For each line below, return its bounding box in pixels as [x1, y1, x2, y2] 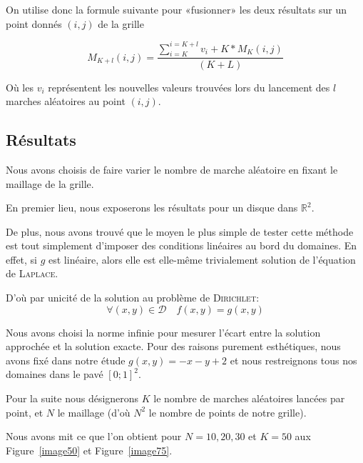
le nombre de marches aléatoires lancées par [153, 391, 345, 406]
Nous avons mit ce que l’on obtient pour [6, 429, 182, 444]
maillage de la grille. [6, 176, 94, 191]
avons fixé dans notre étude [6, 352, 126, 367]
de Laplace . [6, 266, 58, 281]
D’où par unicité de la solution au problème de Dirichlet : [6, 290, 260, 305]
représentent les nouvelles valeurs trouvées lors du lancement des [48, 79, 330, 94]
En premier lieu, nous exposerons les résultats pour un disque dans [6, 200, 298, 215]
